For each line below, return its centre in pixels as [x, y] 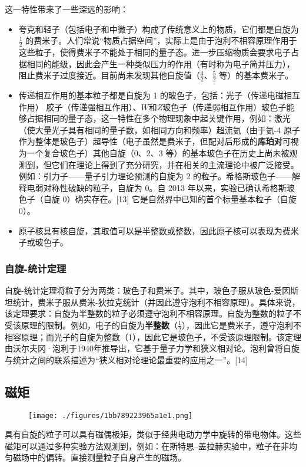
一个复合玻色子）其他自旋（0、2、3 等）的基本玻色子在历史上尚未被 [158, 153]
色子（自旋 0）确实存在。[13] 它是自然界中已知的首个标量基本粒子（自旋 [157, 199]
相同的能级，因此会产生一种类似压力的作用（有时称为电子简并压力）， [161, 63]
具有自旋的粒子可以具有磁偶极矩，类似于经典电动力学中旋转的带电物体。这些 [153, 434]
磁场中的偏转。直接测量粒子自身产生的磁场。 [99, 457]
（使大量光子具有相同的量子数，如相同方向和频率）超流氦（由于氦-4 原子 [159, 129]
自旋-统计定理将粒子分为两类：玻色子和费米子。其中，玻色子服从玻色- [139, 290]
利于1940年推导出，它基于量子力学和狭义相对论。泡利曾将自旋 [180, 348]
